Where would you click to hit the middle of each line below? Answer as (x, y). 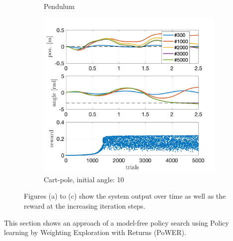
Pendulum (59, 6)
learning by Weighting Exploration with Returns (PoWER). (95, 232)
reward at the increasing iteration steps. (85, 205)
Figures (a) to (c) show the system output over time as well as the (125, 196)
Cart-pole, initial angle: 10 (84, 179)
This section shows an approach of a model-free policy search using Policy (116, 222)
